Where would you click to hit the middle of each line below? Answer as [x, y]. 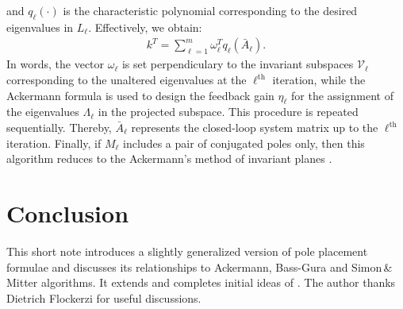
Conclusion [68, 212]
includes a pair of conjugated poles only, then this [244, 143]
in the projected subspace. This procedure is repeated [228, 112]
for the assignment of [342, 95]
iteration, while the [319, 80]
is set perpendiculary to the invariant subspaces [238, 64]
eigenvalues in [40, 27]
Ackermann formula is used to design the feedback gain [140, 95]
